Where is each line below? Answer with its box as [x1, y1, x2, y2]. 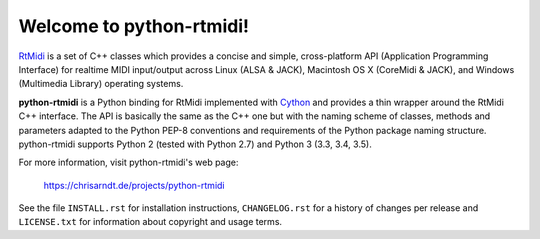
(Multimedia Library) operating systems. [18, 78, 184, 90]
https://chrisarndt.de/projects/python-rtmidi [43, 179, 225, 191]
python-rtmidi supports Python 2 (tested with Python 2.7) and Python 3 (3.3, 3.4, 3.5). [18, 138, 372, 150]
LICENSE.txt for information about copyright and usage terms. [18, 216, 283, 228]
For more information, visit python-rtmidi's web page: [18, 156, 239, 169]
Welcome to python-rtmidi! [18, 15, 250, 37]
